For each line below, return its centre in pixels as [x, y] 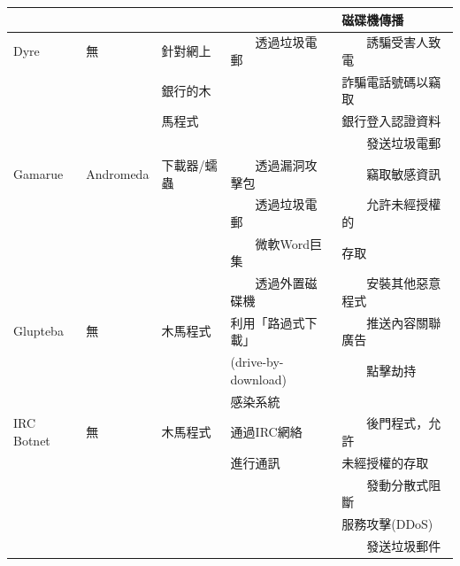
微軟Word [283, 243]
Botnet [32, 440]
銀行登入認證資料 [391, 121]
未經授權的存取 [385, 462]
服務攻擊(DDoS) [387, 524]
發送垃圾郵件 [404, 545]
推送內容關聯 [404, 322]
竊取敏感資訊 [404, 173]
